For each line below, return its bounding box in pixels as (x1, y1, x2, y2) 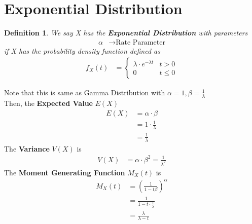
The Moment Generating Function (4, 167, 125, 177)
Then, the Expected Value (4, 98, 93, 108)
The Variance (4, 143, 50, 154)
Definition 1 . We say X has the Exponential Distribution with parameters (4, 27, 248, 38)
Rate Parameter (116, 39, 165, 46)
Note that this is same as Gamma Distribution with (4, 87, 165, 98)
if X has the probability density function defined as (4, 45, 160, 56)
